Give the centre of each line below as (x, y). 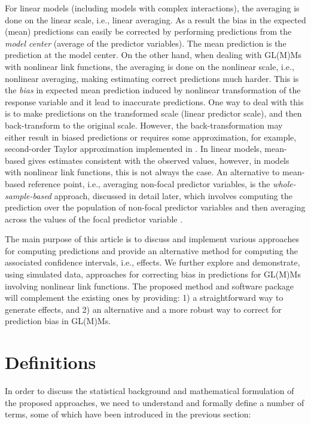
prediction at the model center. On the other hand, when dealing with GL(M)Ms (153, 55)
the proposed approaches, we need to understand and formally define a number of (155, 402)
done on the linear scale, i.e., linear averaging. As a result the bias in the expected (155, 19)
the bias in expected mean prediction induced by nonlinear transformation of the (153, 90)
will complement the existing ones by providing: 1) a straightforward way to (144, 298)
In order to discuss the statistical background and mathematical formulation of (150, 391)
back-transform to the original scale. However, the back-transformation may (144, 125)
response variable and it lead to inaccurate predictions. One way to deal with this (154, 101)
